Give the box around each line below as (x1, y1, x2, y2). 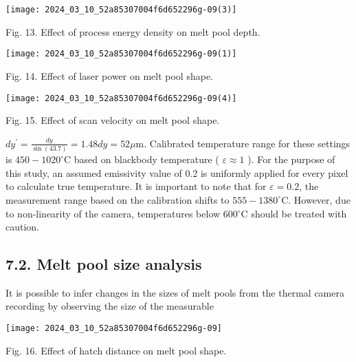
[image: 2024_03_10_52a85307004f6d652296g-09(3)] (5, 5, 237, 14)
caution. (5, 220, 40, 234)
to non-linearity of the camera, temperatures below (5, 206, 221, 220)
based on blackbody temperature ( (74, 152, 219, 167)
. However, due (288, 192, 351, 206)
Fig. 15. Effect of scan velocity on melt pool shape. (5, 113, 220, 127)
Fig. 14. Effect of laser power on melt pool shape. (5, 68, 213, 83)
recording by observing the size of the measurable (5, 299, 214, 313)
